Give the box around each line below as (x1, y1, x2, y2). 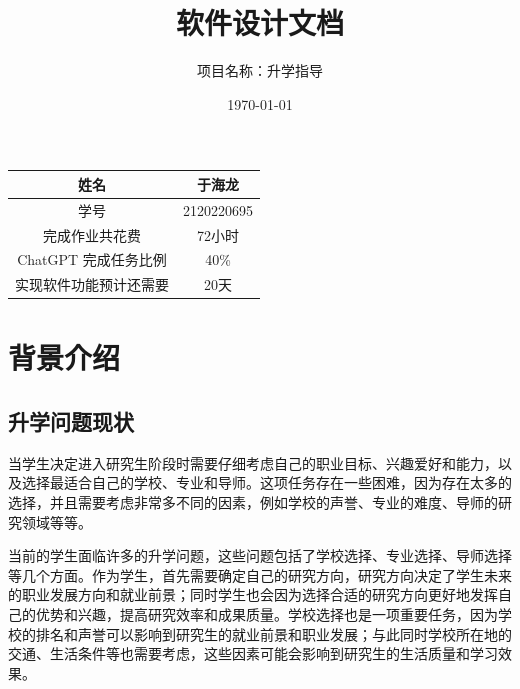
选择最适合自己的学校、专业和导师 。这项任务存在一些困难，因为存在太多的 (21, 472, 512, 493)
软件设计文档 (175, 2, 344, 43)
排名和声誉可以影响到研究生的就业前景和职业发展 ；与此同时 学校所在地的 (35, 623, 512, 644)
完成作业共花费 (43, 224, 141, 245)
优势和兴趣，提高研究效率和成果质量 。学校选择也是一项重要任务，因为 (35, 604, 498, 625)
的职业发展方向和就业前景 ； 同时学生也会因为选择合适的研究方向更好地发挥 (8, 584, 498, 605)
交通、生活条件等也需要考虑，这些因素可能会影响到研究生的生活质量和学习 (8, 643, 498, 664)
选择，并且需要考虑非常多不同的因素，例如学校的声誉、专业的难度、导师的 (8, 492, 498, 513)
